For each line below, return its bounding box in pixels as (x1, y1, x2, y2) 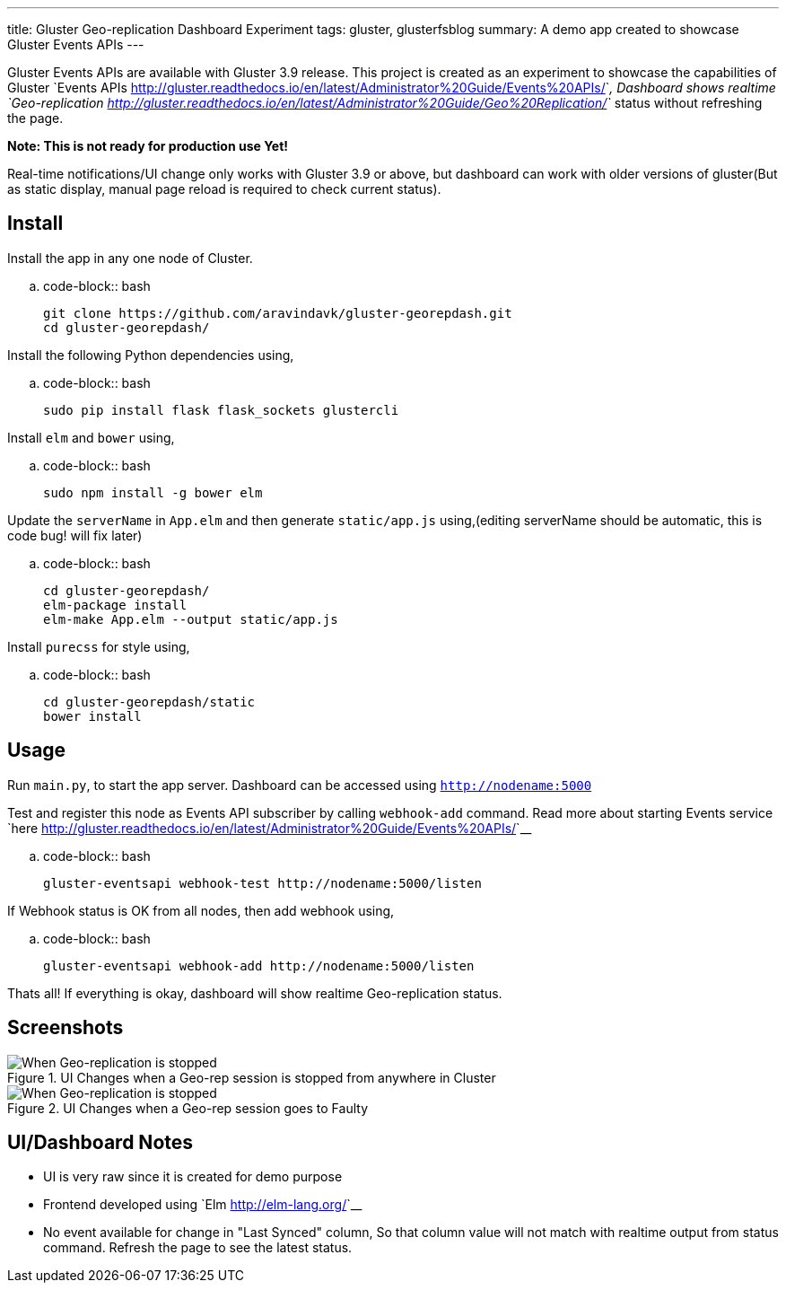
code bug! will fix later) (7, 527, 143, 543)
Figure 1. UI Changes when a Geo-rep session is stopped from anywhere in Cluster (7, 1069, 496, 1085)
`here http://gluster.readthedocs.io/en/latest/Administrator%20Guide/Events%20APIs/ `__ (7, 820, 532, 836)
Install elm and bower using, (7, 429, 175, 445)
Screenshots (7, 1016, 124, 1040)
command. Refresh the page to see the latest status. (43, 1240, 353, 1256)
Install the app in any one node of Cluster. (7, 250, 253, 266)
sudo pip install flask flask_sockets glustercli (43, 402, 399, 417)
